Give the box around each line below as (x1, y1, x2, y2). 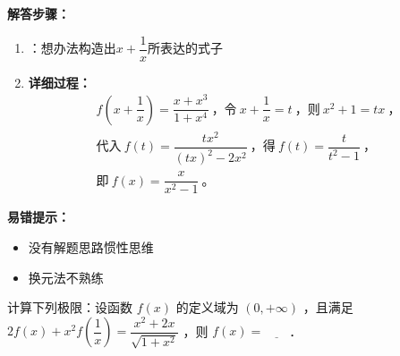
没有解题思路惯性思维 (28, 238, 154, 257)
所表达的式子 (147, 38, 223, 57)
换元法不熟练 (28, 267, 104, 286)
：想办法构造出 (28, 38, 116, 57)
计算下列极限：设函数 (7, 298, 132, 317)
